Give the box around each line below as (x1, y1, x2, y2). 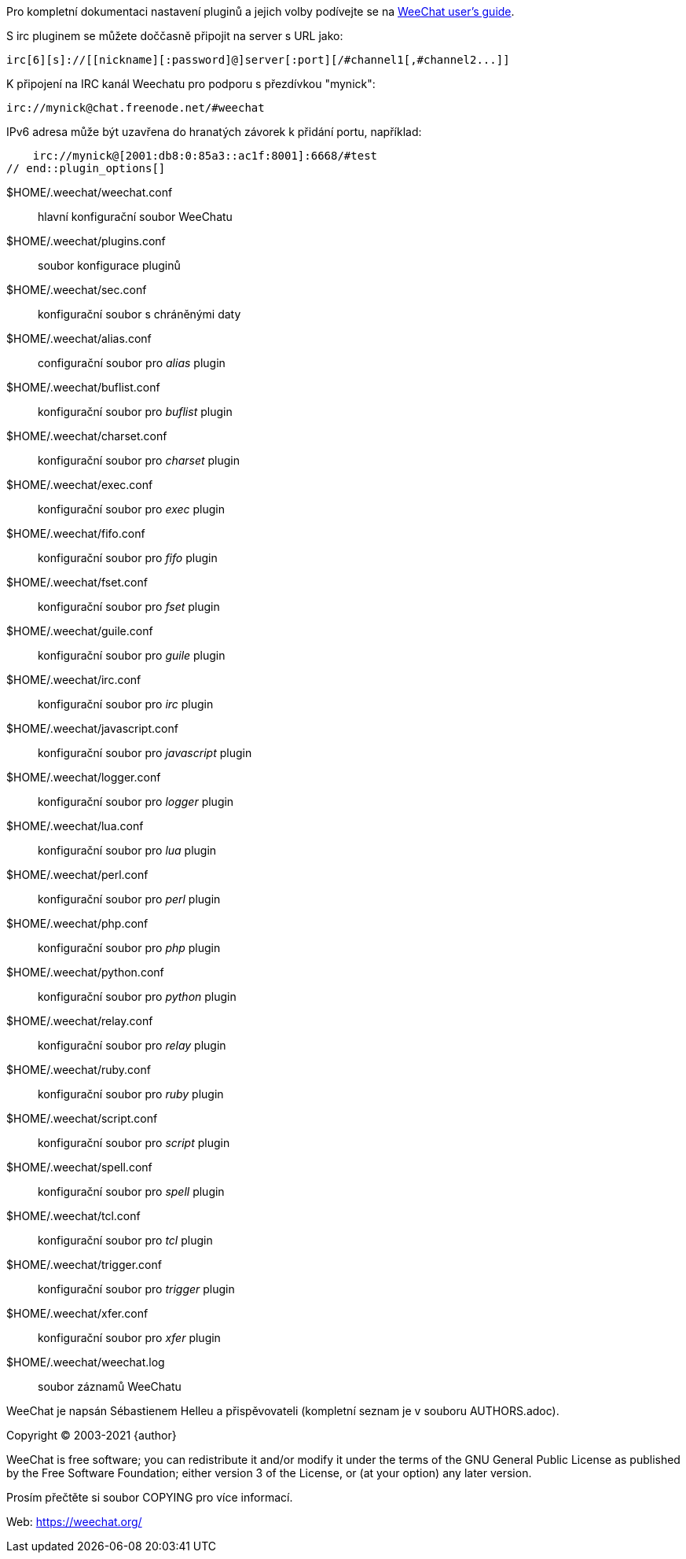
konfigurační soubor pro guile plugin (38, 649, 226, 662)
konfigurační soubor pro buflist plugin (38, 405, 233, 418)
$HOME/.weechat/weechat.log (6, 1355, 165, 1369)
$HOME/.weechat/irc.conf (6, 673, 141, 686)
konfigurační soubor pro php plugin (38, 941, 221, 954)
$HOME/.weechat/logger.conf (6, 770, 161, 784)
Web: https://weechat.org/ (6, 1515, 142, 1528)
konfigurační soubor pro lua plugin (38, 844, 217, 857)
